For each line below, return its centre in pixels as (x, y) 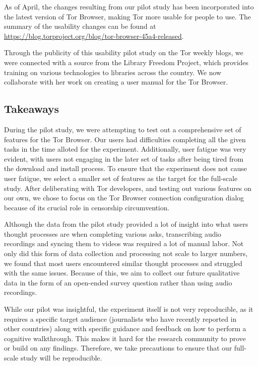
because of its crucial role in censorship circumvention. (87, 207)
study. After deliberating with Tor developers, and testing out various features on (128, 188)
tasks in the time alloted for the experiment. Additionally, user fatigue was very (125, 149)
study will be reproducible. (61, 358)
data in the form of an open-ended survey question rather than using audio (118, 282)
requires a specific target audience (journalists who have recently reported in (120, 319)
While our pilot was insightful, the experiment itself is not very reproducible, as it (129, 309)
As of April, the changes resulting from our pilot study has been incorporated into (129, 6)
